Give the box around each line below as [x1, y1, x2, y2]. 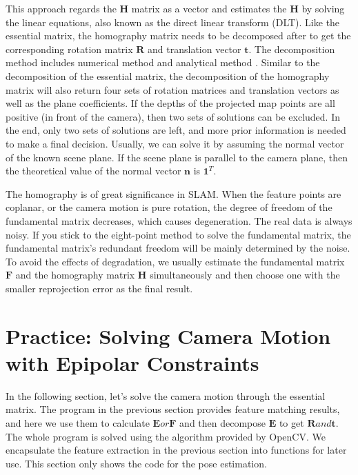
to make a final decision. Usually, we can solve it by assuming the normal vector [6, 136, 344, 150]
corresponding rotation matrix [6, 41, 133, 56]
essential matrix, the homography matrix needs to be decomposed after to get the [6, 28, 351, 43]
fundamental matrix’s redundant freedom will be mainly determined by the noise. [6, 241, 350, 255]
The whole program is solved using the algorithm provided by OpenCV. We [6, 429, 326, 443]
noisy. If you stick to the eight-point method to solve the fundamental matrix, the [6, 227, 351, 241]
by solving [301, 1, 345, 15]
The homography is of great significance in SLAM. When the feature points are [6, 186, 341, 201]
